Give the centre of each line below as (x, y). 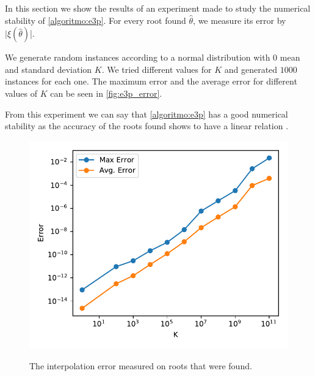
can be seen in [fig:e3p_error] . (106, 93)
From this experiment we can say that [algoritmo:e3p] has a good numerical (147, 114)
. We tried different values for (157, 69)
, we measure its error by (240, 20)
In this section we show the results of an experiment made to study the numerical (158, 8)
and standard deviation (49, 69)
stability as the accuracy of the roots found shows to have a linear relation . (147, 126)
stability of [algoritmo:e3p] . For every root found (96, 20)
